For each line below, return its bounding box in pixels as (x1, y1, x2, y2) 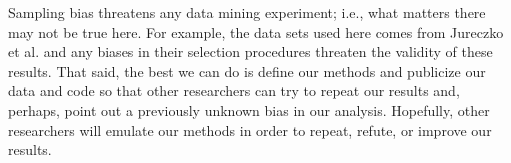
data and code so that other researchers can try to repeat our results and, (8, 80, 460, 101)
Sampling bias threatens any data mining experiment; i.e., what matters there (8, 2, 486, 22)
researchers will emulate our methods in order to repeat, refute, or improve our (8, 119, 492, 140)
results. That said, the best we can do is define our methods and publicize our (8, 60, 486, 81)
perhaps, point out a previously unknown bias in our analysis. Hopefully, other (8, 99, 490, 120)
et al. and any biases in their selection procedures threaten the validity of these (8, 41, 493, 62)
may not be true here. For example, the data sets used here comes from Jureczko (8, 21, 504, 42)
